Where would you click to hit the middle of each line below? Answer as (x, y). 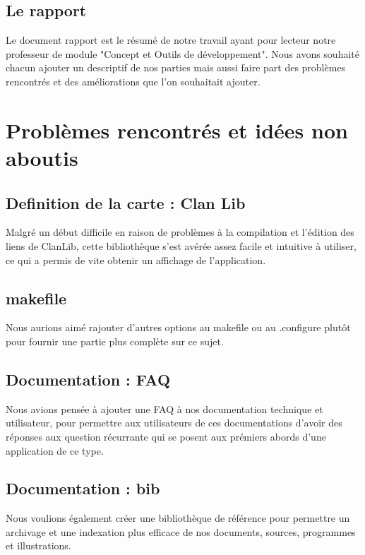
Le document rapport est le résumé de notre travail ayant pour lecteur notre (171, 40)
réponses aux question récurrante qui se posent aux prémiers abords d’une (166, 436)
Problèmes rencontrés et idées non (177, 130)
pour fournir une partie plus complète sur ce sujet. (115, 341)
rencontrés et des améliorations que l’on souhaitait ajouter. (133, 81)
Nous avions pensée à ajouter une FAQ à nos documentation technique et (164, 408)
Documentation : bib (83, 488)
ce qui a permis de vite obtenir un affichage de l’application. (136, 259)
